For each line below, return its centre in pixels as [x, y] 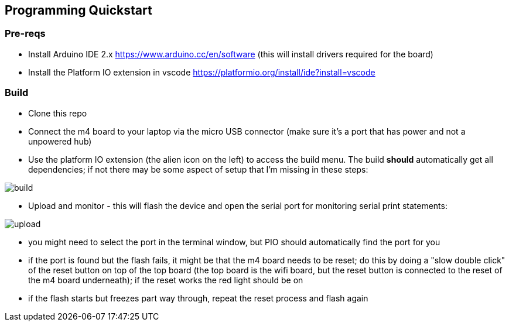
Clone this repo [58, 113]
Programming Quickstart [78, 10]
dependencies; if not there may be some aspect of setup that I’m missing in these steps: [198, 169]
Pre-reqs [25, 34]
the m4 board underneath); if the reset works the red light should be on [166, 280]
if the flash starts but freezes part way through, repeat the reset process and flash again [198, 298]
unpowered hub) [60, 141]
